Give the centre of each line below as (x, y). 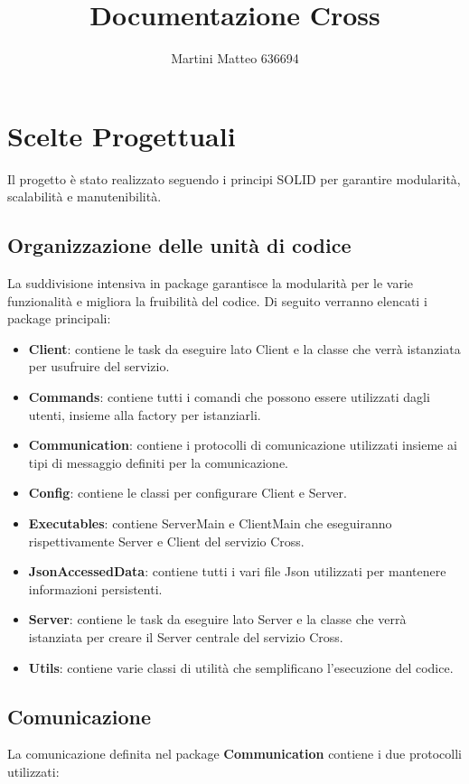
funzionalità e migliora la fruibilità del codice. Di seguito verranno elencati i (217, 300)
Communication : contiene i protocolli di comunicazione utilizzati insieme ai (243, 445)
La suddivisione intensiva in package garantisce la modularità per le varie (211, 283)
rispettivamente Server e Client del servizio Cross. (166, 541)
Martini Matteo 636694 (235, 58)
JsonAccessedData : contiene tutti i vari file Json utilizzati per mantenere (237, 571)
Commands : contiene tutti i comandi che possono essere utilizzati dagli (229, 397)
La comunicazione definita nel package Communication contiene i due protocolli (234, 754)
